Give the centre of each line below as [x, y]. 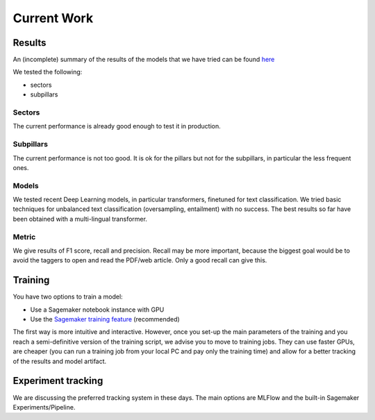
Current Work [53, 18]
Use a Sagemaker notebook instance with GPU [97, 310]
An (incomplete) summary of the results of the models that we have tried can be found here [144, 60]
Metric [24, 237]
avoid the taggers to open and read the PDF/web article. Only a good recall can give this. [140, 260]
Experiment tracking [58, 381]
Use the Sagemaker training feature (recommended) [105, 319]
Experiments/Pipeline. [44, 407]
